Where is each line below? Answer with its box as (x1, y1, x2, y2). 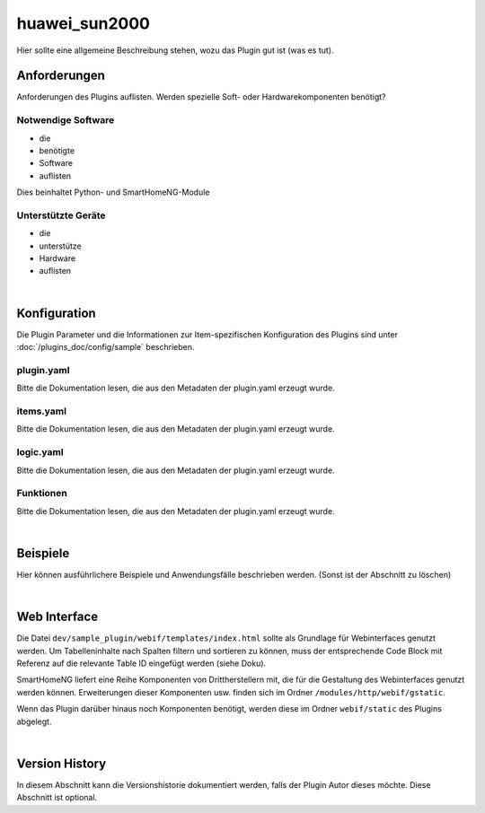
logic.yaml (16, 446, 64, 459)
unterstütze (39, 240, 82, 251)
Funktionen (16, 487, 67, 500)
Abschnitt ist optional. (16, 792, 98, 803)
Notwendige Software (16, 114, 115, 127)
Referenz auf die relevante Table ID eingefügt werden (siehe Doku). (16, 658, 267, 669)
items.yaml (16, 405, 67, 417)
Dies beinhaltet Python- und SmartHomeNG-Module (16, 187, 210, 197)
